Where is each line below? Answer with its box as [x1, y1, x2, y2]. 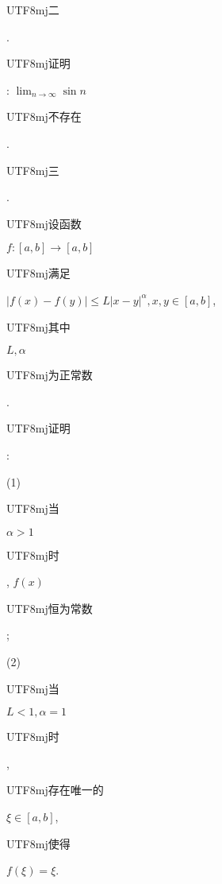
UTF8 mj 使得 [6, 835, 71, 851]
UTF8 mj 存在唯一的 [6, 781, 104, 798]
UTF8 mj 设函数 [6, 215, 82, 231]
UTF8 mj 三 [6, 161, 59, 178]
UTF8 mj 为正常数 [6, 366, 93, 383]
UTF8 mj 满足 [6, 265, 71, 281]
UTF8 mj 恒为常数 [6, 599, 93, 616]
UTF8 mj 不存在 [6, 108, 82, 125]
